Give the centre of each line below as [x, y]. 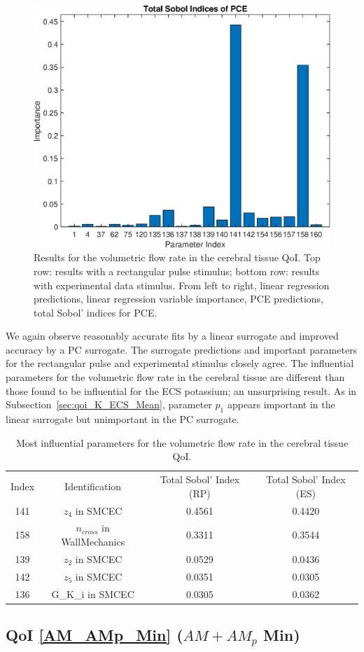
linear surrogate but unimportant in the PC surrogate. [122, 419]
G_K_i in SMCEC [93, 594]
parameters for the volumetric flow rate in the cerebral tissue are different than [175, 377]
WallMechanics [93, 541]
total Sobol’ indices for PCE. [96, 312]
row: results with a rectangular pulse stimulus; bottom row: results [177, 271]
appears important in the [281, 404]
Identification [93, 486]
